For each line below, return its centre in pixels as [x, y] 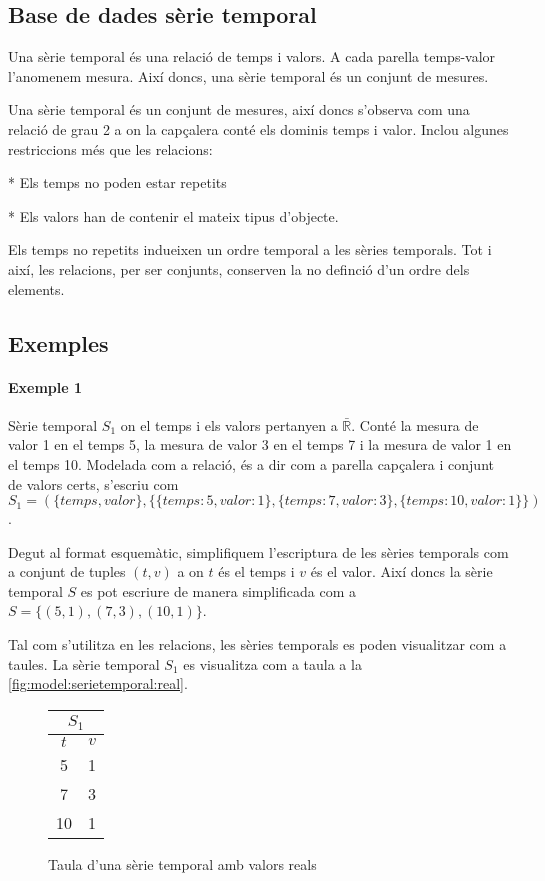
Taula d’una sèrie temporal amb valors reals [182, 863]
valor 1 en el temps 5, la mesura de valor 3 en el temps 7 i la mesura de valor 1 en [260, 444]
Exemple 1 [45, 386]
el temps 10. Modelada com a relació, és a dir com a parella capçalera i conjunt [251, 463]
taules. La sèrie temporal [84, 663]
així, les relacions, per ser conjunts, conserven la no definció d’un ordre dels [239, 268]
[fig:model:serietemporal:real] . [98, 683]
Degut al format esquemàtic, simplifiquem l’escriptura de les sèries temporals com [258, 551]
